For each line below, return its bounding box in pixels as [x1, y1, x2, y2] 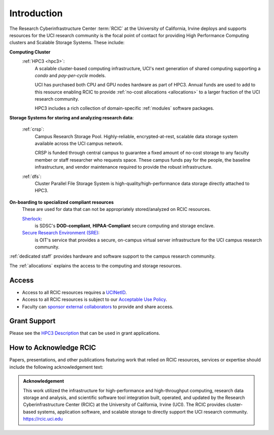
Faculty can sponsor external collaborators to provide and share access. [22, 303, 174, 309]
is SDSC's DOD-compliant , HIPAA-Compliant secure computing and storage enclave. [35, 223, 215, 229]
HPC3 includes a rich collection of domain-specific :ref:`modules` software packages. [35, 105, 214, 111]
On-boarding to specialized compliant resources [9, 199, 114, 205]
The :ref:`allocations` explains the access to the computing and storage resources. [9, 262, 182, 269]
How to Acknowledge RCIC [9, 344, 96, 352]
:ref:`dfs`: [22, 173, 42, 179]
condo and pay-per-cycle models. [35, 72, 106, 78]
